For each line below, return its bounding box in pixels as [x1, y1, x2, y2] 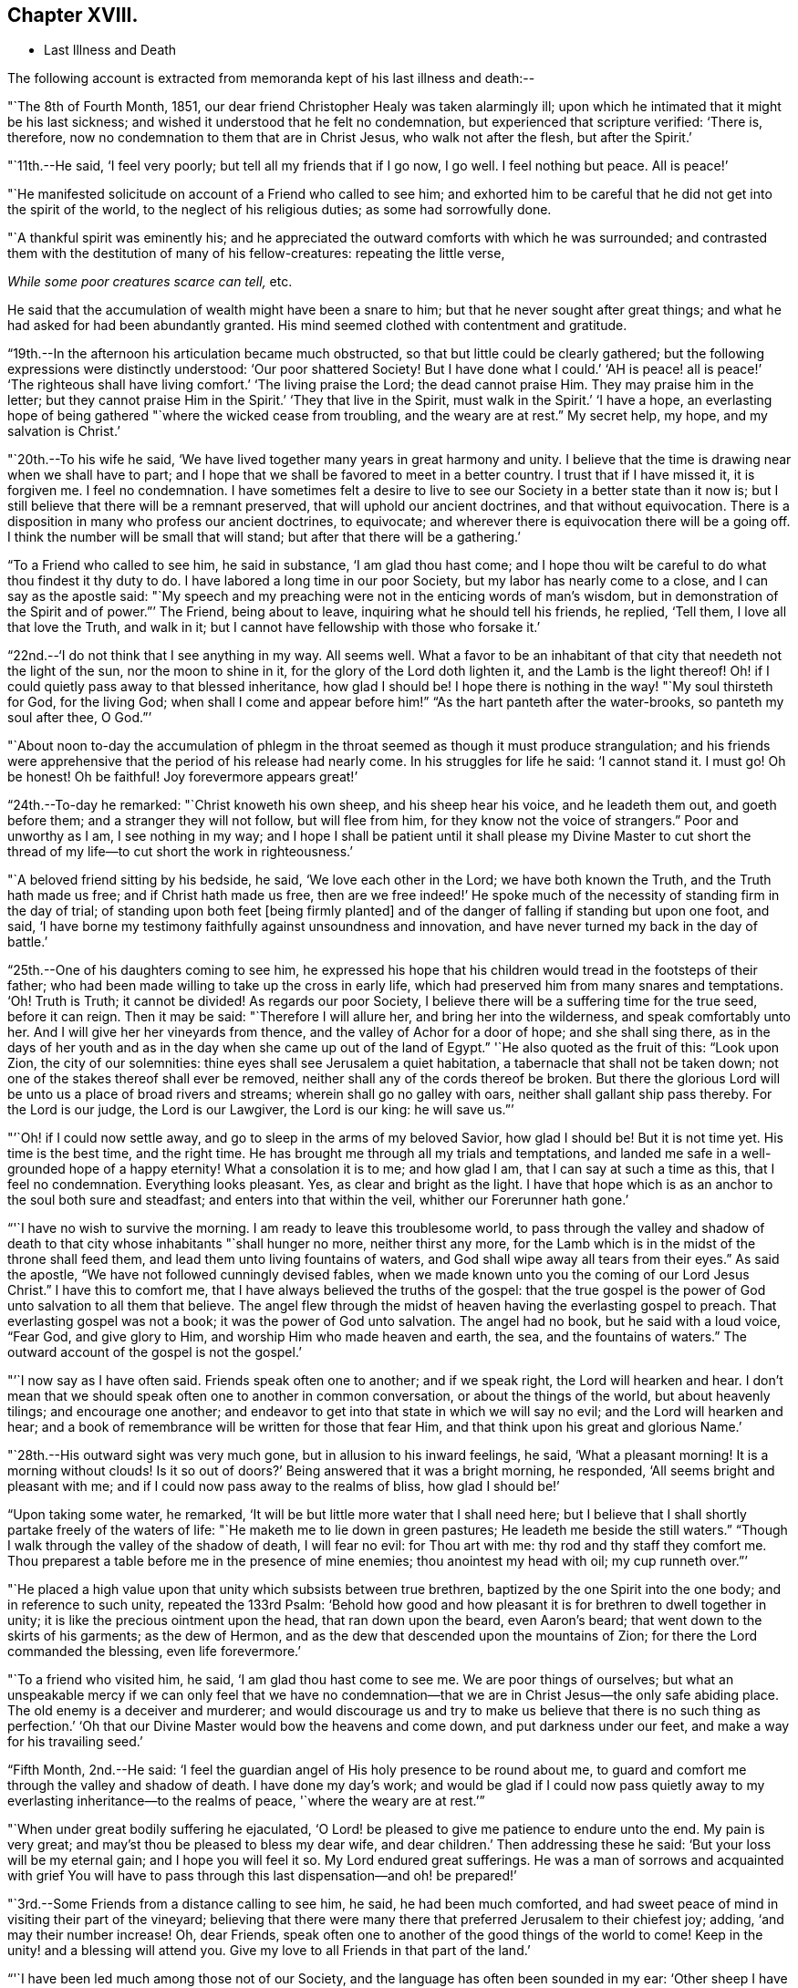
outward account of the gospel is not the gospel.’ [7, 1344, 302, 1361]
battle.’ [7, 934, 48, 950]
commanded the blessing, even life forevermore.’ [7, 1643, 301, 1660]
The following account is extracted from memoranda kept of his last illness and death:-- [7, 70, 535, 87]
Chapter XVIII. [7, 4, 139, 26]
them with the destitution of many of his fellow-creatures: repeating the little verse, [7, 245, 505, 262]
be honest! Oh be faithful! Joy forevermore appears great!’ [7, 769, 358, 785]
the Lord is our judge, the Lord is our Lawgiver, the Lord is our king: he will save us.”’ [7, 1102, 514, 1118]
